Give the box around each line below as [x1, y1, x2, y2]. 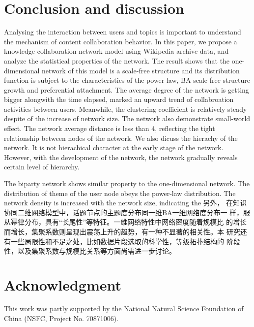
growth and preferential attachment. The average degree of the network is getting [4, 84, 249, 95]
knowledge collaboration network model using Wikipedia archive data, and [4, 46, 229, 56]
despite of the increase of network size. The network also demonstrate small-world [4, 113, 251, 124]
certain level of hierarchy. [4, 162, 80, 172]
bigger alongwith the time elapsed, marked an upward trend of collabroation [4, 94, 234, 104]
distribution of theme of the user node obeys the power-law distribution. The [4, 188, 236, 198]
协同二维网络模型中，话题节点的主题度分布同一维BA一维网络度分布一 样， [4, 207, 244, 217]
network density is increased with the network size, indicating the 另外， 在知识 [4, 197, 247, 208]
